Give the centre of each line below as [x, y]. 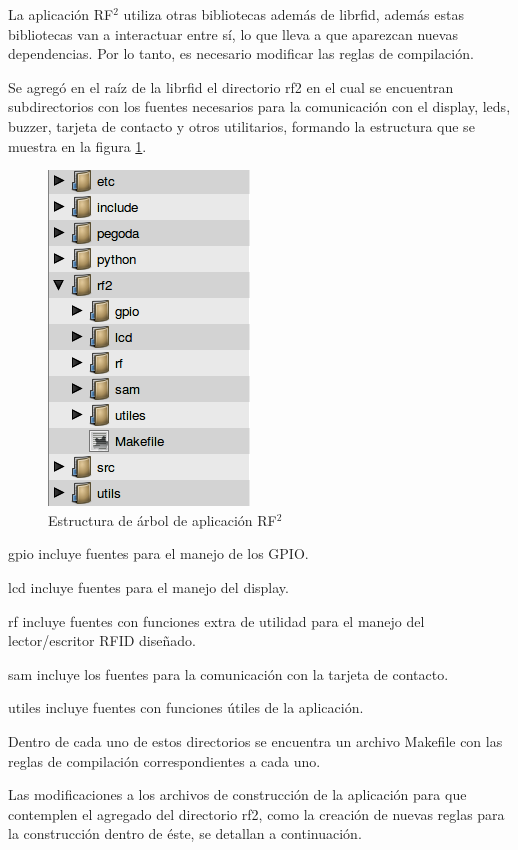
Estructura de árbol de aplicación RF [162, 519]
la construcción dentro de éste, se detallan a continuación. [185, 833]
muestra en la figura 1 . [77, 145]
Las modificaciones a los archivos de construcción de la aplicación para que [237, 794]
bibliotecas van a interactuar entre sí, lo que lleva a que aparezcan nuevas [233, 33]
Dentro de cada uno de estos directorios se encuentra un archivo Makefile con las [255, 740]
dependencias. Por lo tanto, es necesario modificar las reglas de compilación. [241, 53]
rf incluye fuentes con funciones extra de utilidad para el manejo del [216, 620]
